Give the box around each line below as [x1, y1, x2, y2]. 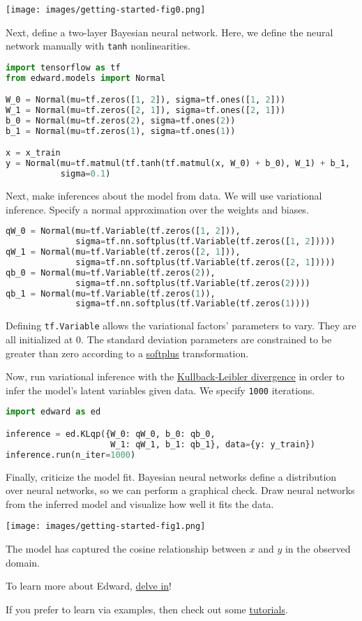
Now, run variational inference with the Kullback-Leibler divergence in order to [6, 369, 345, 384]
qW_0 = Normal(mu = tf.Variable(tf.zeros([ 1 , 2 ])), [6, 226, 241, 237]
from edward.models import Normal [6, 73, 166, 83]
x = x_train [6, 148, 61, 158]
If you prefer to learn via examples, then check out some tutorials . [6, 601, 288, 616]
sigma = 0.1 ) [60, 169, 111, 179]
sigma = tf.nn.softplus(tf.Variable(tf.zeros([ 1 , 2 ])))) [75, 237, 335, 247]
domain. [6, 555, 40, 569]
